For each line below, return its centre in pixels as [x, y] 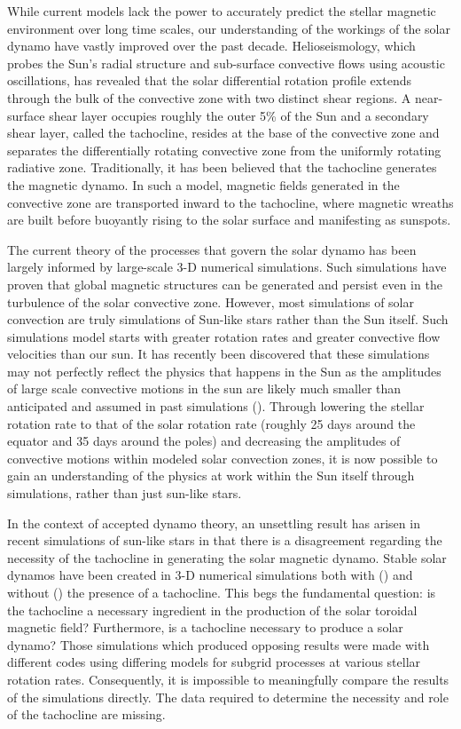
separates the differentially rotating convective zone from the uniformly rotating [224, 150]
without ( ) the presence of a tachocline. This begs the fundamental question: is [222, 592]
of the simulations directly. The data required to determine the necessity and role [228, 697]
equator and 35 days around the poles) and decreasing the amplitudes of [204, 441]
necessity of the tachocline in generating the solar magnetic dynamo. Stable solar [227, 557]
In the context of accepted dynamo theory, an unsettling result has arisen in [214, 523]
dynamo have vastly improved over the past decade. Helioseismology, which [211, 46]
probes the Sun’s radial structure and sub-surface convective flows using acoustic [226, 63]
